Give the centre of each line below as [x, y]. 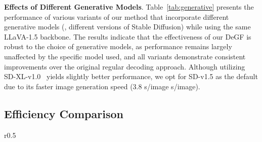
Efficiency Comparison [64, 113]
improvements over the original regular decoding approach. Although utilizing [125, 66]
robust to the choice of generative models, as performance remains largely [118, 46]
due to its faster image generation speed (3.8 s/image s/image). [102, 86]
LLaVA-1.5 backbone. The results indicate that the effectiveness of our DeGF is [128, 36]
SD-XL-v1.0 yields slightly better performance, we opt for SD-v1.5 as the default [131, 76]
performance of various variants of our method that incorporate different [117, 16]
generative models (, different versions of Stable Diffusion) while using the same [127, 27]
